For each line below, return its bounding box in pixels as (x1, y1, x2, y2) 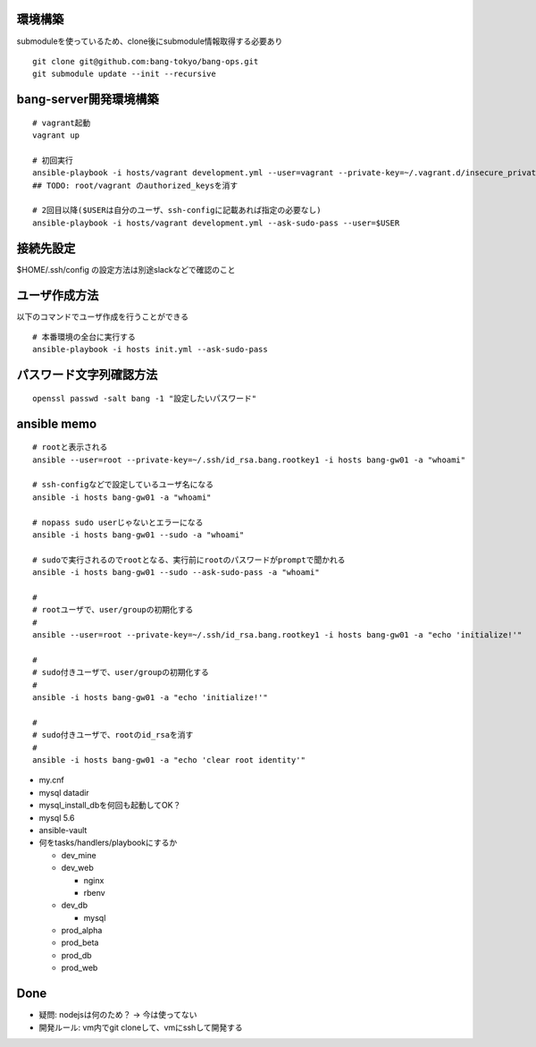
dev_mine (61, 849, 97, 860)
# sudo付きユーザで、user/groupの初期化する (32, 667, 210, 678)
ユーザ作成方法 (16, 287, 99, 303)
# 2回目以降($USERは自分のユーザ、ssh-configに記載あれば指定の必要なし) (32, 206, 322, 215)
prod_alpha (61, 925, 103, 936)
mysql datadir (38, 787, 89, 798)
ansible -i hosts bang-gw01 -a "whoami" (32, 492, 212, 502)
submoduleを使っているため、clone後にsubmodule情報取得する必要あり (16, 36, 283, 46)
